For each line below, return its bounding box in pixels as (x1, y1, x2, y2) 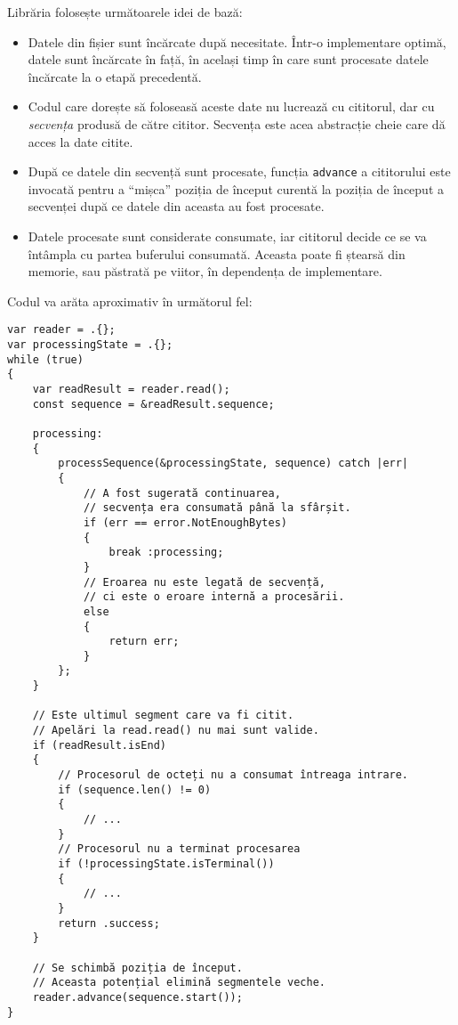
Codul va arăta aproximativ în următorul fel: (7, 291, 253, 310)
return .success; (58, 916, 160, 930)
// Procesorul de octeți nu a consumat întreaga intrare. (58, 769, 409, 782)
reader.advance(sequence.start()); (32, 990, 243, 1004)
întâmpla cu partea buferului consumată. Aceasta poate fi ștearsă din (28, 244, 406, 263)
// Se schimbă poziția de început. (32, 961, 243, 974)
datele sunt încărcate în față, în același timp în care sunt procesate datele (28, 50, 429, 69)
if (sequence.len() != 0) (58, 783, 212, 796)
